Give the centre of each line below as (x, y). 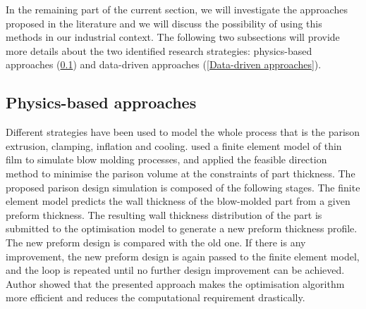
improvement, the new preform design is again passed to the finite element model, (183, 256)
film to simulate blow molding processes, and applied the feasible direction (166, 159)
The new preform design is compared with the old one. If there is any (156, 242)
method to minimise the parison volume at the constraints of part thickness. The (181, 173)
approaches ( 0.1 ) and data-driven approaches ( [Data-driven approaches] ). (164, 64)
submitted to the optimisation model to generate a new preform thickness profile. (182, 228)
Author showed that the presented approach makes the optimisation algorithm (175, 283)
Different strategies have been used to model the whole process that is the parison (183, 132)
